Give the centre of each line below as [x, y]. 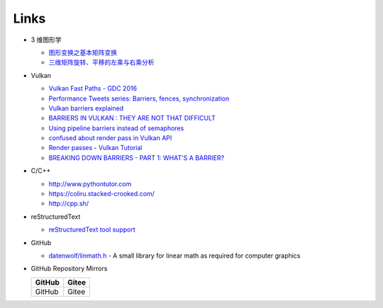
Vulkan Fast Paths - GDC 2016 [93, 89]
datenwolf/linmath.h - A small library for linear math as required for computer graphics [174, 256]
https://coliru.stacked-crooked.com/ [102, 194]
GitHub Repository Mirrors [69, 268]
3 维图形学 [46, 40]
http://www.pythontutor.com [90, 183]
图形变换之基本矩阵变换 [83, 52]
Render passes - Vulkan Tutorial [95, 148]
